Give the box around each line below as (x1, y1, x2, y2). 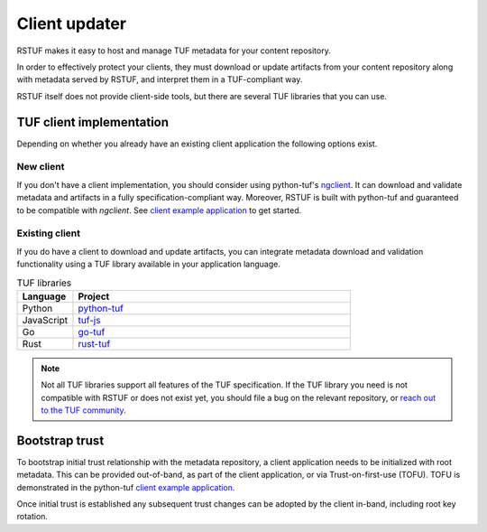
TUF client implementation (16, 114, 170, 130)
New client (16, 161, 65, 173)
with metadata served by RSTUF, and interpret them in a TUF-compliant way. (16, 74, 303, 85)
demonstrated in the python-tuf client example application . (16, 481, 235, 492)
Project (78, 290, 110, 303)
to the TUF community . (41, 405, 126, 415)
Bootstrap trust (16, 433, 105, 448)
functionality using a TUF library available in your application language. (16, 258, 281, 270)
